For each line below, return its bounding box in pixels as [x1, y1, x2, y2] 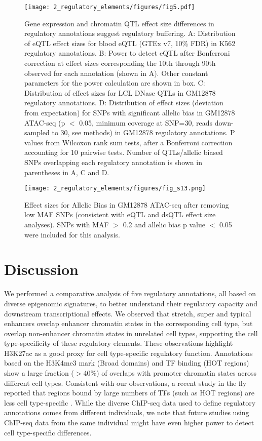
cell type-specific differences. [4, 427, 92, 437]
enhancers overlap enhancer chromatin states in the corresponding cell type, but [4, 318, 253, 329]
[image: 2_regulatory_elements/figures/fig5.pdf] [24, 4, 195, 11]
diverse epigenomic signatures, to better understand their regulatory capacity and [4, 298, 257, 308]
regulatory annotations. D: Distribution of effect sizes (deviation [24, 97, 223, 108]
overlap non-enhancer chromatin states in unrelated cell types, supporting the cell [4, 328, 258, 338]
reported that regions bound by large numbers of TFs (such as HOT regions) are [4, 387, 255, 398]
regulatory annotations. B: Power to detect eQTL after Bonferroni [24, 48, 230, 58]
